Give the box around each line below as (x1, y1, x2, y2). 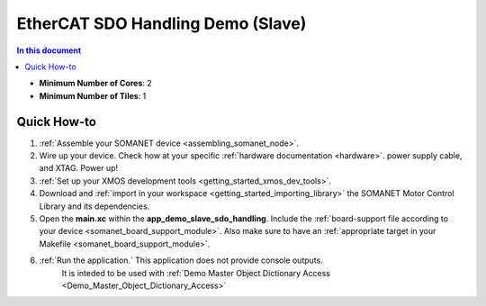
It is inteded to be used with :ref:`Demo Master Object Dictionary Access (61, 267, 330, 278)
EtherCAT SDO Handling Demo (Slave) (16, 13, 307, 33)
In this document (16, 45, 82, 56)
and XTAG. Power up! (39, 163, 119, 174)
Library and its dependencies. (39, 201, 150, 211)
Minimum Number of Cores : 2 (39, 77, 152, 89)
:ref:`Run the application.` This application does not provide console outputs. (39, 255, 323, 265)
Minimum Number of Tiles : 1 (39, 90, 147, 101)
